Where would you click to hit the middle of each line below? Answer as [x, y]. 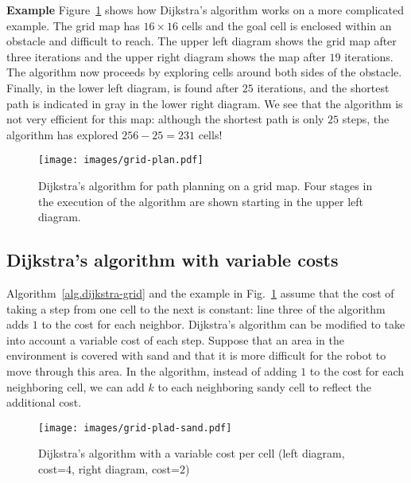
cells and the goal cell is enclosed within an [287, 25]
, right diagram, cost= [126, 468]
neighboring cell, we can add [76, 386]
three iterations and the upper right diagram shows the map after [166, 56]
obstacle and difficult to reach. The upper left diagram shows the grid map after [202, 41]
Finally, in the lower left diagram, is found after [123, 87]
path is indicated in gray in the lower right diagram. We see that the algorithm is [205, 103]
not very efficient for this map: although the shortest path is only [165, 119]
